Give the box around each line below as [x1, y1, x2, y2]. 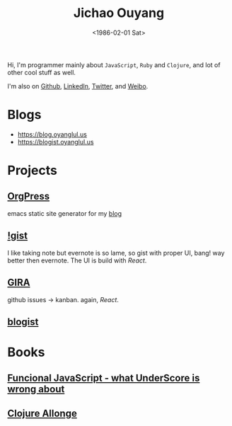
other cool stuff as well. [7, 68, 76, 76]
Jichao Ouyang [73, 5, 165, 21]
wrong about [7, 384, 65, 396]
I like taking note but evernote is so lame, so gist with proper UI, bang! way [7, 248, 225, 257]
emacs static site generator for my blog [7, 209, 122, 217]
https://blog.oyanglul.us [17, 129, 87, 139]
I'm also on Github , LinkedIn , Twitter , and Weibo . [7, 81, 149, 90]
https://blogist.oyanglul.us [17, 137, 94, 146]
